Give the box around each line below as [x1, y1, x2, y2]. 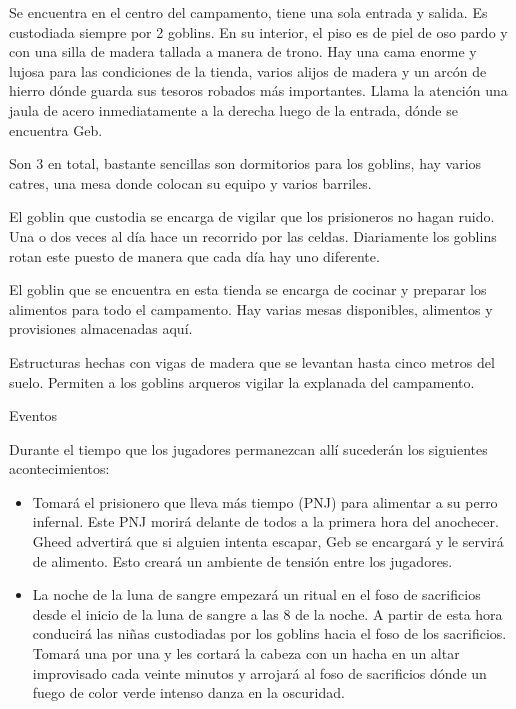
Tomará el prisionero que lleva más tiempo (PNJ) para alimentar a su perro [32, 491, 498, 512]
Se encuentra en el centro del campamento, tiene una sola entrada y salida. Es [9, 2, 488, 22]
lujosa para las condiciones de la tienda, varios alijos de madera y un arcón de [9, 60, 487, 81]
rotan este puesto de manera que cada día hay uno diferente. [9, 245, 380, 266]
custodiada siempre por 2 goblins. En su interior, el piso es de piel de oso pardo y [9, 21, 508, 42]
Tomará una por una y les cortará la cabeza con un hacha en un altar [32, 643, 460, 664]
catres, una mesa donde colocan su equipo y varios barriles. [9, 172, 372, 193]
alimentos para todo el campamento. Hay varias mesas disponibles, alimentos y [9, 298, 493, 319]
